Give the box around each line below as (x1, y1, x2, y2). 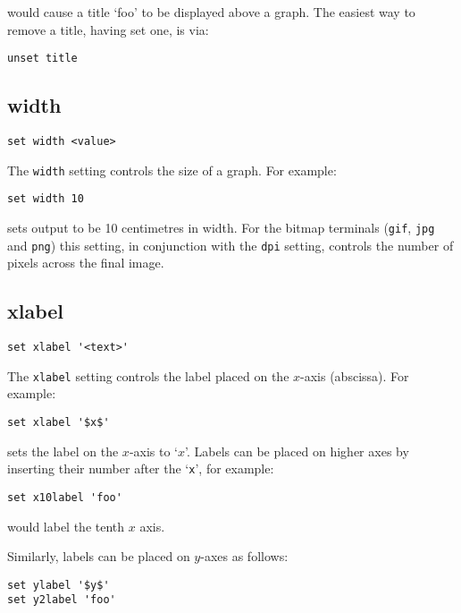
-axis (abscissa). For (300, 366, 409, 385)
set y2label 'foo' (7, 593, 116, 607)
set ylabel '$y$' (7, 578, 110, 592)
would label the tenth (7, 516, 125, 535)
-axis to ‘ (129, 441, 178, 460)
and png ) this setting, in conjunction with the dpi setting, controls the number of (7, 235, 454, 254)
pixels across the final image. (7, 253, 164, 272)
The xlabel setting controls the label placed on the (7, 366, 289, 385)
